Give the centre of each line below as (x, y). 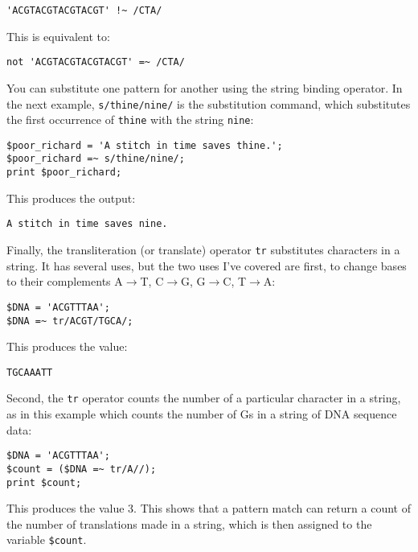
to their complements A (65, 281)
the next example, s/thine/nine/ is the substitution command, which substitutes (209, 103)
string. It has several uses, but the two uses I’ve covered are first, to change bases (207, 265)
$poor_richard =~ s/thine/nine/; (96, 159)
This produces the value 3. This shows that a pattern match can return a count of (209, 508)
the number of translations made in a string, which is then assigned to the (189, 523)
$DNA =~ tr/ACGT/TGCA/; (70, 321)
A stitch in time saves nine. (87, 224)
